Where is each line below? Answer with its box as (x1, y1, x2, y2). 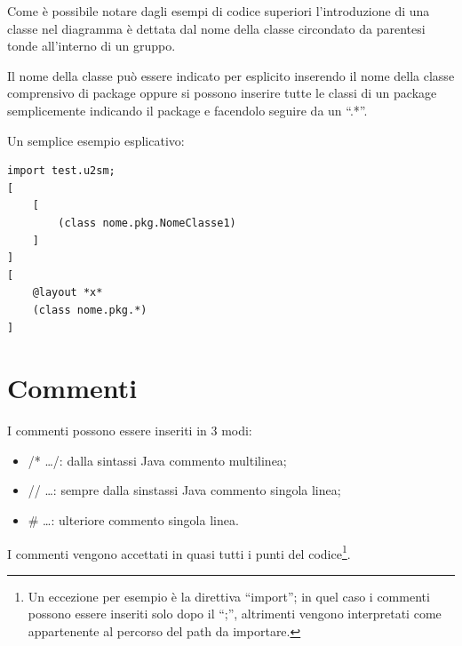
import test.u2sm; (7, 164, 115, 178)
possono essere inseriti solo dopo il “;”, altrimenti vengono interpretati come (28, 604, 442, 623)
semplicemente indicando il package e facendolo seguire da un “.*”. (7, 100, 368, 119)
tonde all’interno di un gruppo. (7, 36, 176, 55)
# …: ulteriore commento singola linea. (28, 511, 239, 529)
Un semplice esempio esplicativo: (7, 131, 185, 149)
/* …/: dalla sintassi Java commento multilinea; (28, 451, 287, 469)
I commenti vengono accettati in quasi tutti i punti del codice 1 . (7, 541, 351, 562)
